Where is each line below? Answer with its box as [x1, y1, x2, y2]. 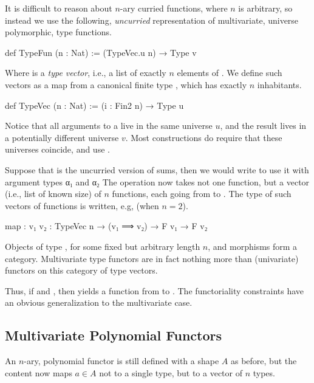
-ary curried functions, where [120, 2, 228, 14]
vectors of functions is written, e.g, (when [5, 199, 159, 212]
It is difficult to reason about [5, 2, 112, 14]
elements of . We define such [177, 66, 282, 79]
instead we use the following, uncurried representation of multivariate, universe [5, 13, 299, 26]
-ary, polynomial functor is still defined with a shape [24, 354, 219, 367]
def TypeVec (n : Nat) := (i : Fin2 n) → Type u [5, 98, 184, 111]
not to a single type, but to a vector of [99, 366, 242, 379]
